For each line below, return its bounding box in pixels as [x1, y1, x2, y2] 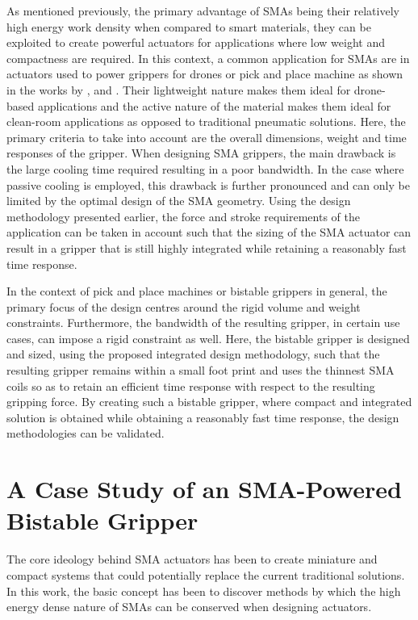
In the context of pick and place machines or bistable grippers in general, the [6, 283, 387, 300]
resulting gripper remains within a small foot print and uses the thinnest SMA [6, 362, 395, 379]
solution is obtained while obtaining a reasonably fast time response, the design [6, 408, 399, 425]
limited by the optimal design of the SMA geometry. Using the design [6, 192, 351, 209]
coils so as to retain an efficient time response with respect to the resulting [6, 377, 375, 394]
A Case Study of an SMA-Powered [6, 472, 402, 505]
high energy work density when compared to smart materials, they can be [6, 18, 371, 35]
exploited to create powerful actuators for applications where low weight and [6, 34, 385, 51]
